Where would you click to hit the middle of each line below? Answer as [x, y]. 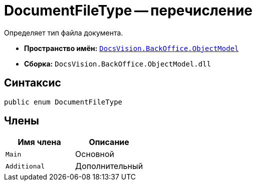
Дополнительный [109, 166]
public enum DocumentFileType [63, 102]
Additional [25, 166]
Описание [109, 142]
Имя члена [39, 142]
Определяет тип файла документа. [64, 32]
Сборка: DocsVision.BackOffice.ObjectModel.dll [118, 63]
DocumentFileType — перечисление [128, 10]
